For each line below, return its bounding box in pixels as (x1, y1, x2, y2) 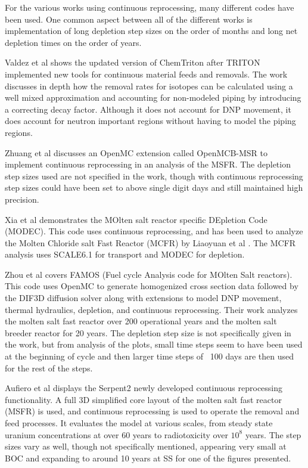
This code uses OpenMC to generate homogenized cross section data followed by (5, 280, 298, 292)
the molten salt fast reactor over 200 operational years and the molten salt (5, 315, 277, 327)
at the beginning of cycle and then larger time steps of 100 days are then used (5, 350, 294, 362)
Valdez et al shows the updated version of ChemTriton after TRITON (5, 56, 260, 69)
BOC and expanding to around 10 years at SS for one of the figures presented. (5, 451, 291, 464)
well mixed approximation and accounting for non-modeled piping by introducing (5, 91, 301, 104)
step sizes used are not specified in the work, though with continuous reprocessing (5, 169, 303, 182)
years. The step (245, 428, 301, 441)
